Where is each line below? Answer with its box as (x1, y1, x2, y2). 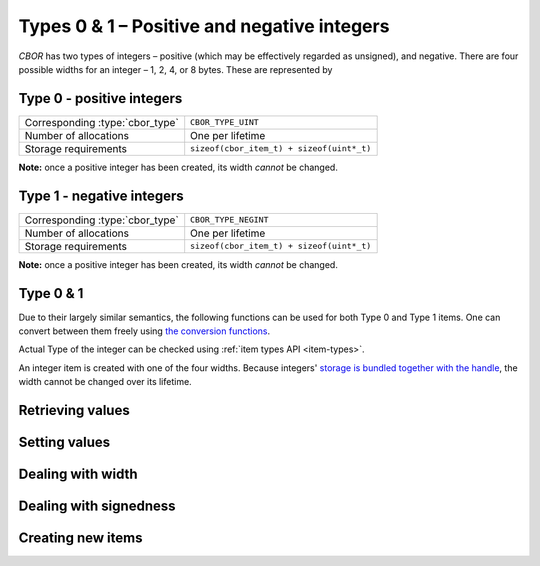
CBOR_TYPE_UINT (190, 117, 259, 128)
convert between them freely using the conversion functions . (18, 325, 271, 337)
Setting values (18, 434, 111, 451)
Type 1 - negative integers (18, 187, 184, 204)
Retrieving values (18, 402, 130, 419)
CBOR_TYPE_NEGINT (190, 215, 269, 225)
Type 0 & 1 (18, 285, 84, 302)
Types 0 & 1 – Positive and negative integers (18, 15, 390, 37)
